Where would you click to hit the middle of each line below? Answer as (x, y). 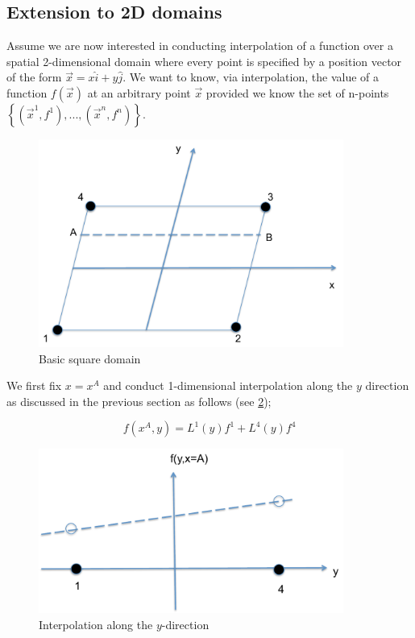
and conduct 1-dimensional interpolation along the (228, 385)
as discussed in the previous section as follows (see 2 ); (139, 401)
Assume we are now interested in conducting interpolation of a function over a (200, 46)
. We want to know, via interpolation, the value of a (251, 77)
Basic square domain (90, 358)
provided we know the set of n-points (297, 92)
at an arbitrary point (139, 92)
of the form (34, 77)
